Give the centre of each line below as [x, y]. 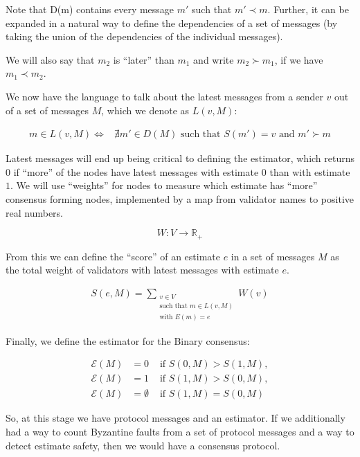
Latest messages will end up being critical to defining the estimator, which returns [180, 158]
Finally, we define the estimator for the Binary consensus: [128, 340]
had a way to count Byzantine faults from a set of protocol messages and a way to [180, 432]
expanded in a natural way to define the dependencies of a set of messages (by [172, 23]
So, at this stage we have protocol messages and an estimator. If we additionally [175, 418]
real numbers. [34, 212]
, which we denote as [145, 110]
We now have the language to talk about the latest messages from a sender [164, 96]
